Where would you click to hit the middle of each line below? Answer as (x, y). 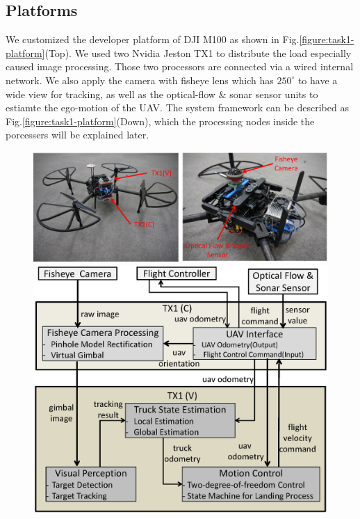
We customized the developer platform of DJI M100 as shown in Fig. (153, 39)
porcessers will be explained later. (77, 135)
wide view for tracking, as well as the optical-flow (111, 94)
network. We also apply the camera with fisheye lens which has (140, 80)
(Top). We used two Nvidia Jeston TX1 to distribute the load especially (198, 53)
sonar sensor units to (274, 94)
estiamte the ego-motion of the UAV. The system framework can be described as (177, 107)
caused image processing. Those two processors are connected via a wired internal (180, 66)
